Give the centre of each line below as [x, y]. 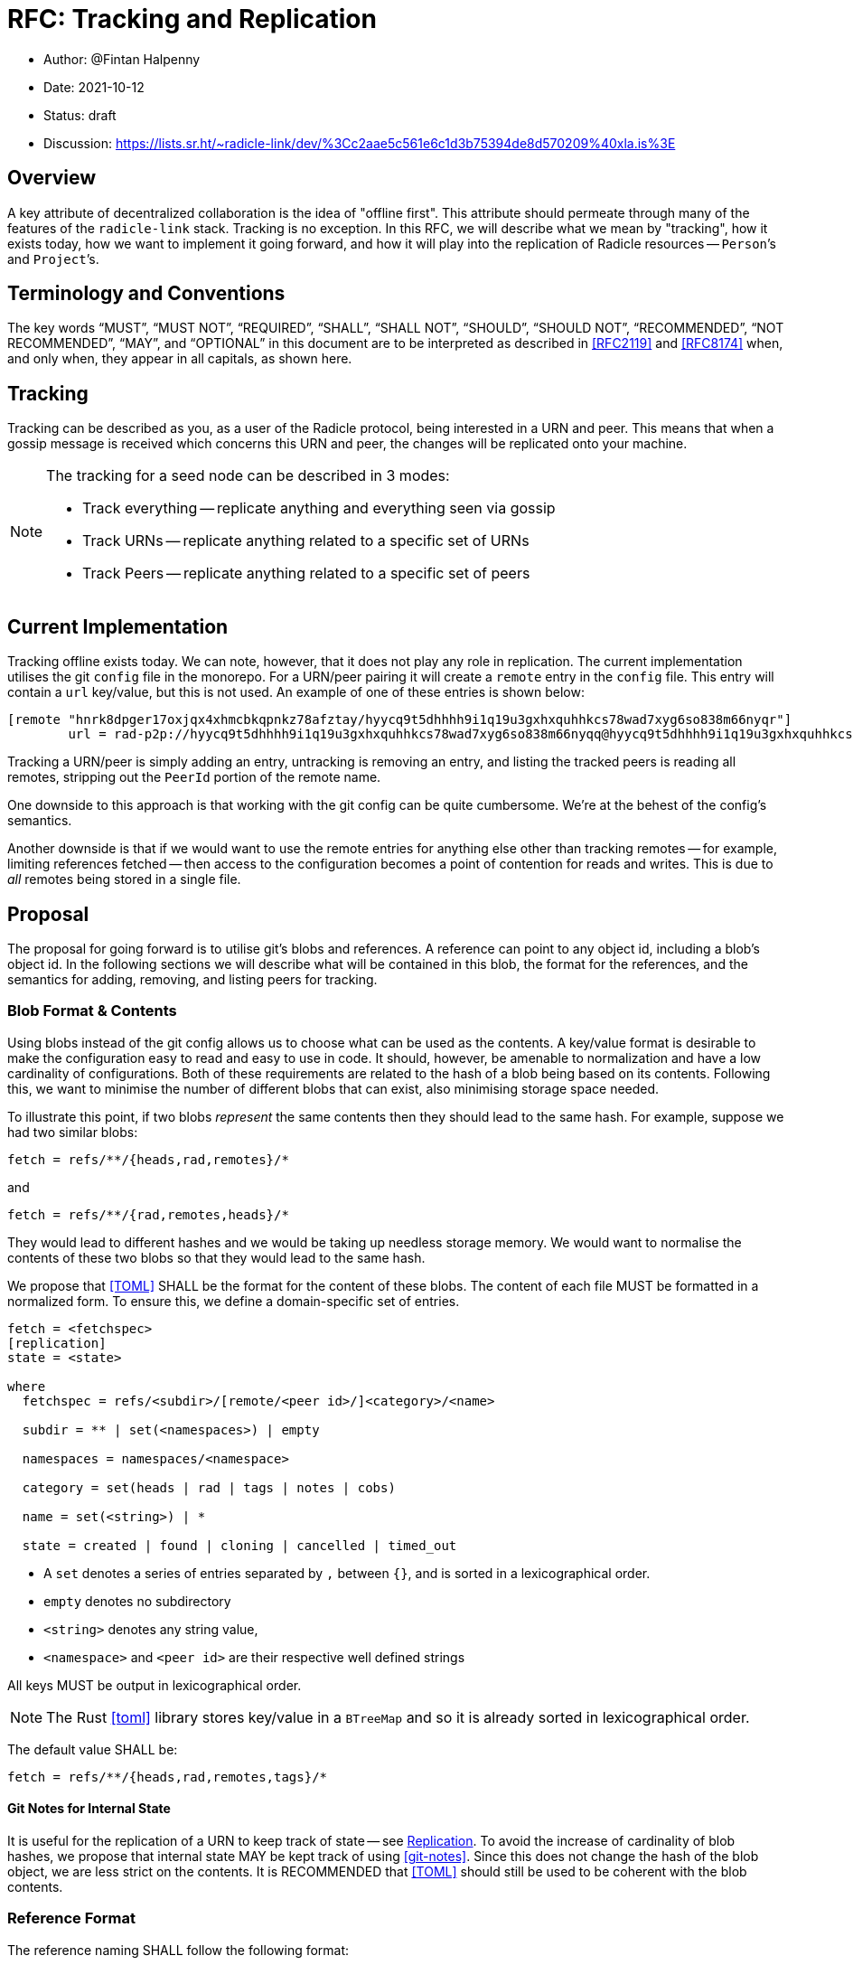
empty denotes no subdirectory [137, 1601]
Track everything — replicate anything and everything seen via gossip [319, 508]
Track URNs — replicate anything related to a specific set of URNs [306, 541]
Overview [52, 178]
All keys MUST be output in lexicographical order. [155, 1685]
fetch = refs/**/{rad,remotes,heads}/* [148, 1214]
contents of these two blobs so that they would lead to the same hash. [216, 1257]
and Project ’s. [53, 259]
